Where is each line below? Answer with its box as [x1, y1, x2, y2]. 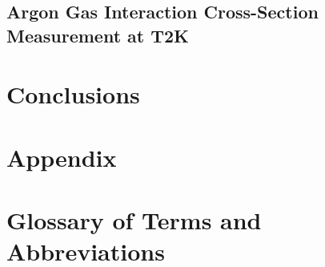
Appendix [6, 140, 117, 173]
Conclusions [6, 78, 140, 111]
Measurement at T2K [6, 22, 190, 47]
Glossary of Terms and [6, 204, 262, 237]
